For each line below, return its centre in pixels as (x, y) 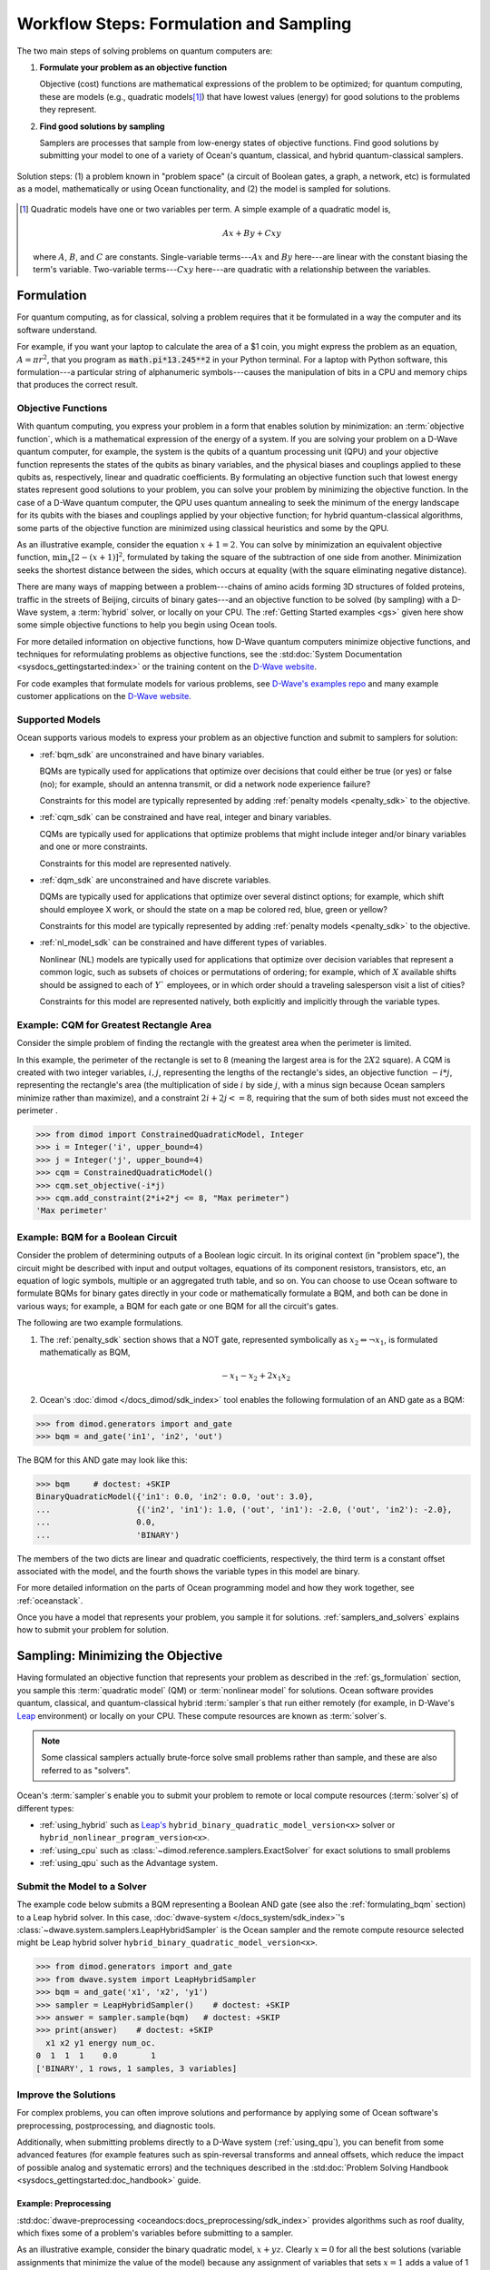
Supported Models (59, 720)
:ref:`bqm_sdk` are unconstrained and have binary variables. (152, 755)
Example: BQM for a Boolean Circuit (97, 1237)
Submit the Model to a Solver (82, 1886)
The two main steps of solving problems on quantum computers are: (145, 51)
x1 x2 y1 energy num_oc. (101, 2043)
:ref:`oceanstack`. (50, 1600)
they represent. (68, 110)
